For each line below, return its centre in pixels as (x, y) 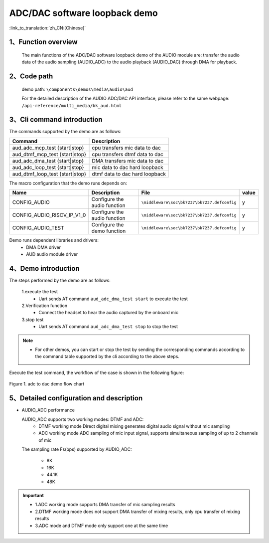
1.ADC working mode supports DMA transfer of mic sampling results (105, 505)
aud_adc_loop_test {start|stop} (48, 167)
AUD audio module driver (52, 254)
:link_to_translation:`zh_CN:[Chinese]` (48, 28)
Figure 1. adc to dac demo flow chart (47, 384)
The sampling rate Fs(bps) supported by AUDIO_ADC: (77, 449)
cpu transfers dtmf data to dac (128, 154)
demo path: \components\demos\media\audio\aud (77, 89)
